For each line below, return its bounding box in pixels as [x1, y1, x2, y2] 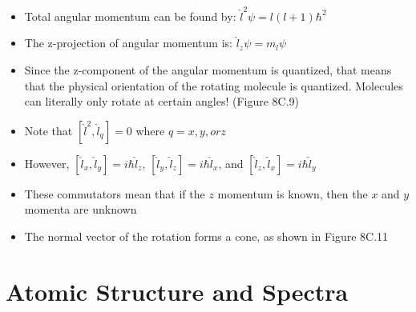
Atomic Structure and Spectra [6, 274, 349, 307]
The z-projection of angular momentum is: [24, 34, 232, 51]
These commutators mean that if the [24, 185, 205, 202]
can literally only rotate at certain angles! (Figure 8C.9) [24, 93, 300, 110]
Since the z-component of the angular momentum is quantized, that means [24, 61, 392, 78]
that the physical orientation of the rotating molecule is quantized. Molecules [24, 77, 403, 94]
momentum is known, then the [217, 185, 368, 202]
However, [24, 154, 70, 171]
